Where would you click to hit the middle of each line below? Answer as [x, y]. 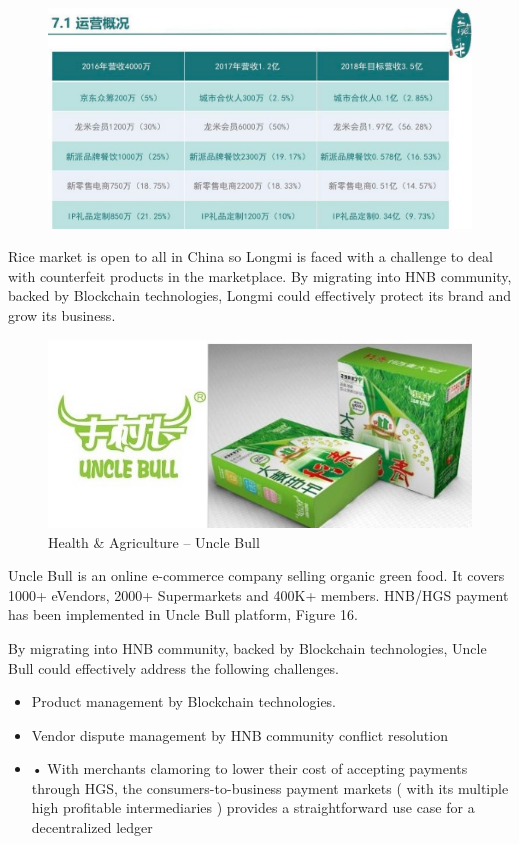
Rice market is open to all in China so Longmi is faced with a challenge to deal [250, 256]
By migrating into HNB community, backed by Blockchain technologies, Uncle [247, 647]
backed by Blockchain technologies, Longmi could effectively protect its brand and [260, 295]
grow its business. [62, 314]
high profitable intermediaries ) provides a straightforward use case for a [253, 807]
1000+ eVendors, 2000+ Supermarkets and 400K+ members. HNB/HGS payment [258, 594]
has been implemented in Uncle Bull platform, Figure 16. [183, 614]
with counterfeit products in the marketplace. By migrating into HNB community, [260, 275]
